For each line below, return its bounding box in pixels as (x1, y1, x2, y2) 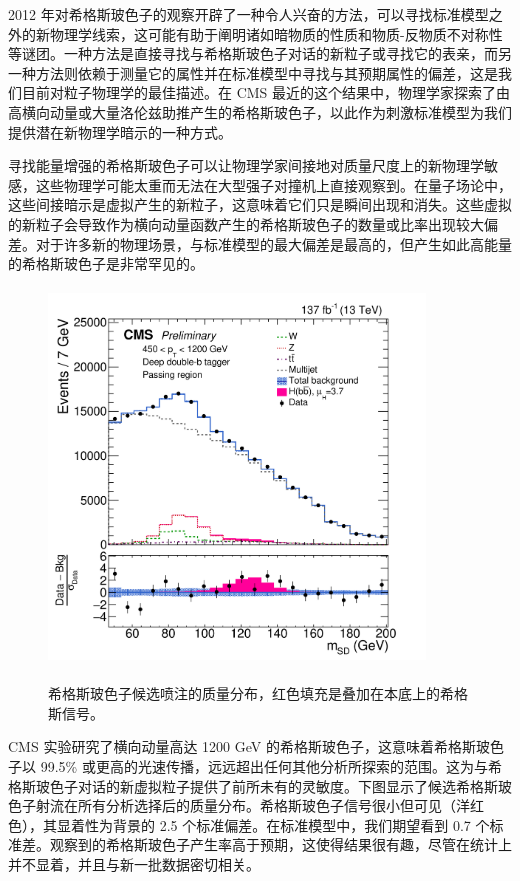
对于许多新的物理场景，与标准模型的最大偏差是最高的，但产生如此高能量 (35, 233, 512, 254)
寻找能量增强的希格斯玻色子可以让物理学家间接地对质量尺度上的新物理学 (8, 155, 484, 176)
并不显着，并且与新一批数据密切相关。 (8, 854, 260, 874)
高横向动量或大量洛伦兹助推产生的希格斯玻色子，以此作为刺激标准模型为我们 (8, 101, 512, 122)
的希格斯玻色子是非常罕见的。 (8, 253, 204, 274)
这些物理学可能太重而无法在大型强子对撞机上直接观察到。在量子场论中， (35, 174, 512, 195)
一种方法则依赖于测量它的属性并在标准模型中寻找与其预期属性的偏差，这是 (8, 62, 498, 83)
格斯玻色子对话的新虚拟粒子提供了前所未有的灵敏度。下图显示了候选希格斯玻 (8, 775, 512, 796)
